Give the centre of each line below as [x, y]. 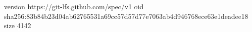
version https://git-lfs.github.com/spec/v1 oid [74, 6]
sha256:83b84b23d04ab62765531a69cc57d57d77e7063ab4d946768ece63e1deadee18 [126, 16]
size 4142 [18, 25]
